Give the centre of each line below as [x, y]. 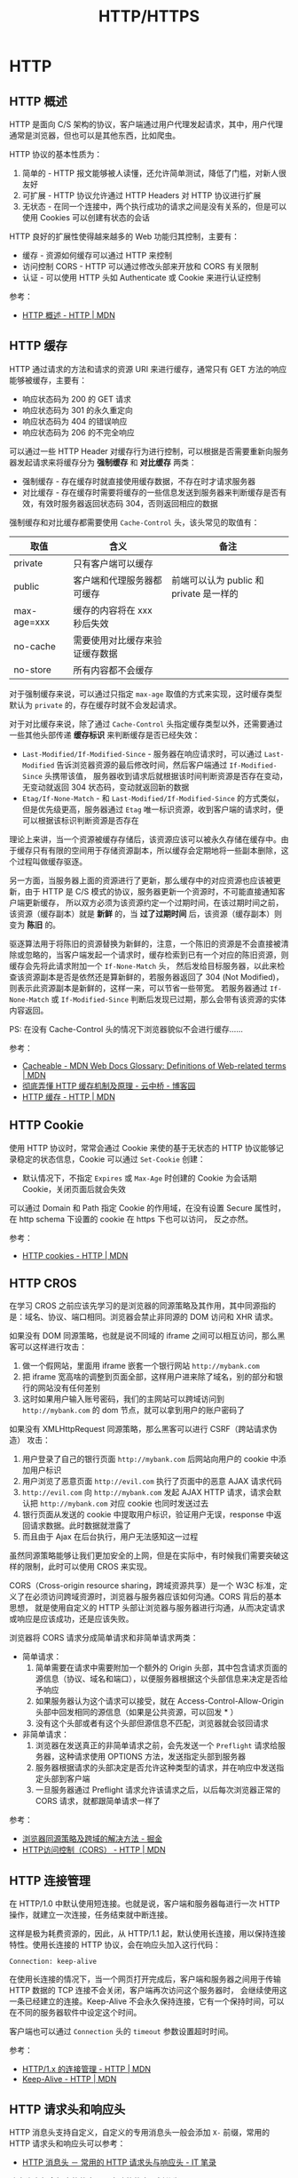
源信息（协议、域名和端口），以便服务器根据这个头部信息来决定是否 [158, 1679]
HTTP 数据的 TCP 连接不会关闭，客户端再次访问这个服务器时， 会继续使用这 [148, 1991]
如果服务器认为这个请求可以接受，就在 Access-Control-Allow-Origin [160, 1701]
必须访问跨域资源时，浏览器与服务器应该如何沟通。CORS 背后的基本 [157, 1597]
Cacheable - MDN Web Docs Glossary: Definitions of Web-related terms [154, 1065]
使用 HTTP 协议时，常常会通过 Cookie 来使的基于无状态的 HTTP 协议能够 [143, 1148]
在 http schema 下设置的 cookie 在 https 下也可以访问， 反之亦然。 [131, 1219]
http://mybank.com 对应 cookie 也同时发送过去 [124, 1504]
